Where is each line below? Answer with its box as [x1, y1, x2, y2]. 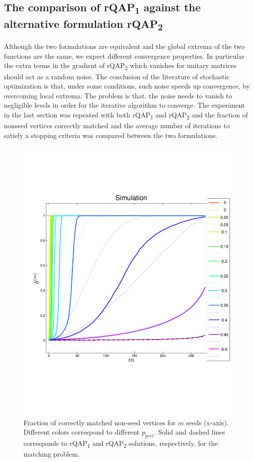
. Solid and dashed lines [154, 427, 225, 437]
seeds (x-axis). [186, 417, 229, 427]
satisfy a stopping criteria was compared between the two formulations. [4, 130, 218, 140]
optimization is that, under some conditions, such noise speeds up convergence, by [4, 81, 250, 91]
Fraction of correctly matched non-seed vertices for [23, 417, 176, 427]
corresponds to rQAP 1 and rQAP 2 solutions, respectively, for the [23, 438, 218, 449]
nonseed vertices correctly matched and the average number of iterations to [4, 120, 230, 130]
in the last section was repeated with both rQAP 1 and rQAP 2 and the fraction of [4, 109, 248, 121]
